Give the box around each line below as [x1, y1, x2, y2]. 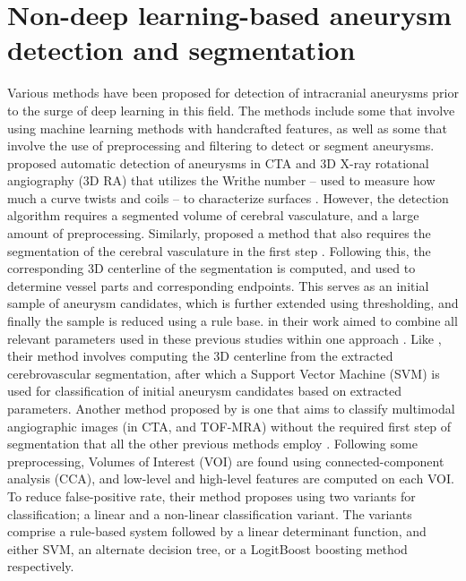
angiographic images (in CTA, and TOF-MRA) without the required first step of [7, 416, 452, 435]
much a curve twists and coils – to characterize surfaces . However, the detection [7, 188, 449, 207]
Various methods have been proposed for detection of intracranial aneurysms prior [7, 83, 459, 102]
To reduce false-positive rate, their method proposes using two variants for [7, 486, 416, 505]
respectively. [7, 557, 74, 576]
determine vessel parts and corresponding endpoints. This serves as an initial [7, 276, 429, 295]
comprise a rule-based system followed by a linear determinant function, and [7, 522, 427, 541]
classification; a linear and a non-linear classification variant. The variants [7, 504, 412, 523]
